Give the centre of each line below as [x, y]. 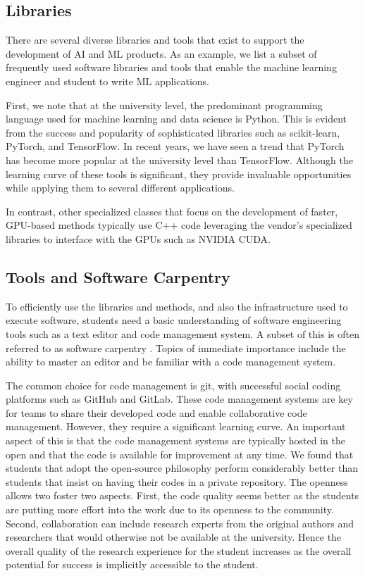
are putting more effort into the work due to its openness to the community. [170, 509]
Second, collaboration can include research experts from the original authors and [180, 523]
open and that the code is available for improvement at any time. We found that [180, 454]
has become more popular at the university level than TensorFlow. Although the [179, 159]
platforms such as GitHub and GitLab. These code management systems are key [179, 399]
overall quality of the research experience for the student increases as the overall [179, 550]
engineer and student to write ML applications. [108, 81]
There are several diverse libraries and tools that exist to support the [155, 40]
